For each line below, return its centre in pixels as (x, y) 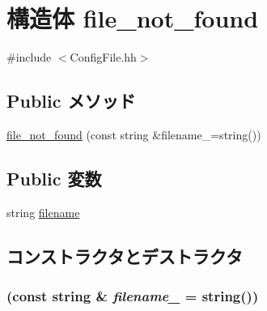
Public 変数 (54, 178)
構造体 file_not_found (133, 18)
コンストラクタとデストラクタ (125, 256)
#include (29, 57)
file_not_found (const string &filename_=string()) (134, 134)
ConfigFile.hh (103, 57)
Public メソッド (71, 101)
